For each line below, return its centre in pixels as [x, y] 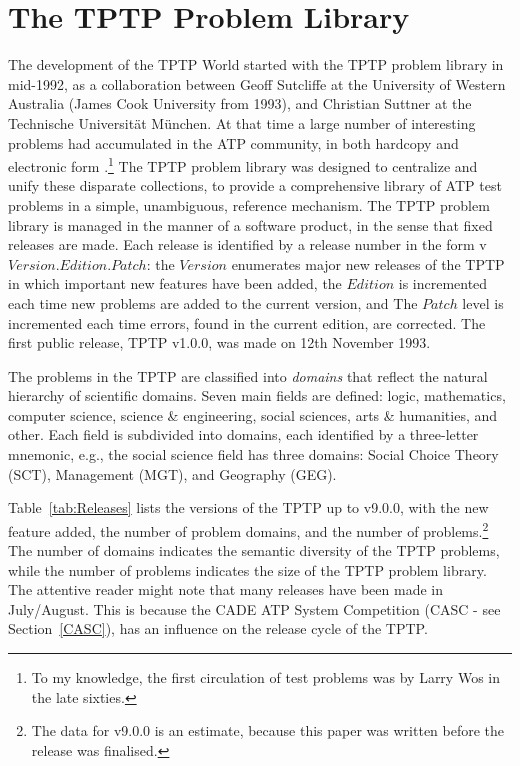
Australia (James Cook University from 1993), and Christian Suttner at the [240, 103]
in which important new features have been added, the [175, 283]
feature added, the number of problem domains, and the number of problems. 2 [248, 529]
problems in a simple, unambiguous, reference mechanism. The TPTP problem [249, 204]
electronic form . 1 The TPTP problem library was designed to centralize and [243, 164]
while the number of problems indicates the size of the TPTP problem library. [247, 569]
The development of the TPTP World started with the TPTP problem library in [256, 64]
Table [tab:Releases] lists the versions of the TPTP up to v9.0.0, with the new [248, 507]
